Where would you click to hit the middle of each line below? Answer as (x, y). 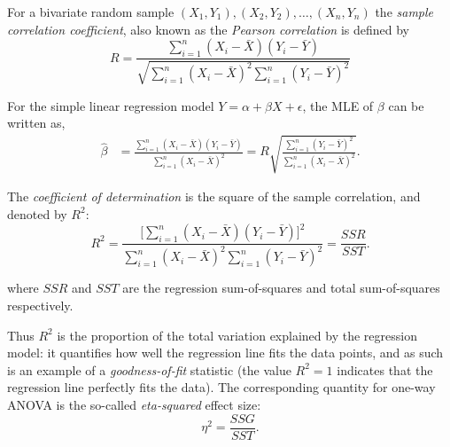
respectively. (40, 306)
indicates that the (385, 369)
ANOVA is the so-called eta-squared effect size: (134, 404)
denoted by (37, 213)
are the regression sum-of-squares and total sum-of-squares (281, 288)
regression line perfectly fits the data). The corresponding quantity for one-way (221, 387)
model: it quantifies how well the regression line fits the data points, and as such (225, 353)
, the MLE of (338, 105)
